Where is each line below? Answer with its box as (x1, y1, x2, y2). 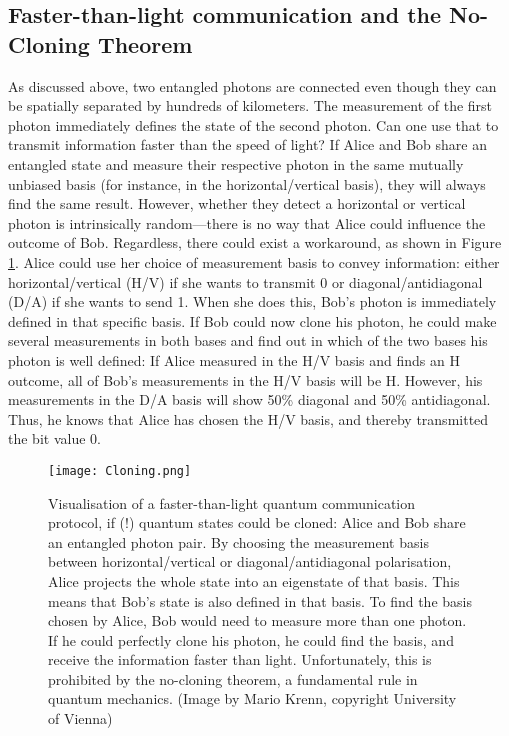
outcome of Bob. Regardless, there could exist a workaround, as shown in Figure (8, 232, 502, 253)
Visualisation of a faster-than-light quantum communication (48, 492, 416, 513)
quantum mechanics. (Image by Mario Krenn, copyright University (48, 688, 457, 709)
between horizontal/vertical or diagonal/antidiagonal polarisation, (48, 551, 452, 572)
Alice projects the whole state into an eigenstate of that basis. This (48, 570, 460, 591)
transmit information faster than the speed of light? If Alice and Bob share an (8, 134, 488, 155)
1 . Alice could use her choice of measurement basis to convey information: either (8, 251, 500, 272)
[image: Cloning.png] (48, 463, 192, 478)
